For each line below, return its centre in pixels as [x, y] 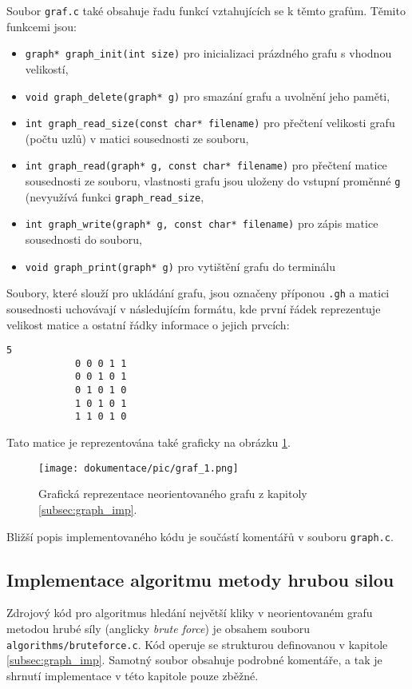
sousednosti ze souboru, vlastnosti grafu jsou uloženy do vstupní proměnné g [213, 181]
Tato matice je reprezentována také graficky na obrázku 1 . [149, 442]
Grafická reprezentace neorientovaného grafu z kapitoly [173, 494]
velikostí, [47, 68]
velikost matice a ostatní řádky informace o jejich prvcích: [148, 324]
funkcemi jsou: [42, 26]
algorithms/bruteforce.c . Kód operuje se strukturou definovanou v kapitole [197, 644]
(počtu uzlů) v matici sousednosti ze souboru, [137, 138]
